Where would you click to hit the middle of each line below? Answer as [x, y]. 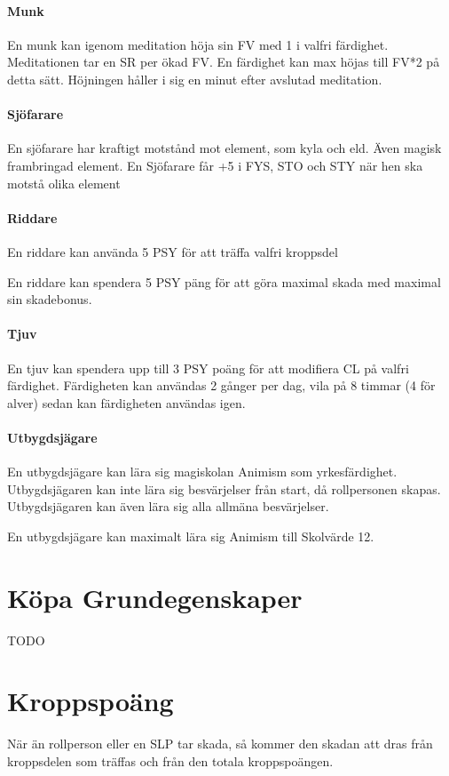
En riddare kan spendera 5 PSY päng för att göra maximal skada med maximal [224, 281]
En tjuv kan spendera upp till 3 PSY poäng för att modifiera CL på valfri [208, 368]
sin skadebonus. [50, 299]
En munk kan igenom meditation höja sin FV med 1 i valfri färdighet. [198, 44]
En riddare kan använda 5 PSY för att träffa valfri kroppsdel [173, 251]
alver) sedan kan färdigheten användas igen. [126, 402]
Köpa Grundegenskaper [155, 597]
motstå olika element [64, 183]
